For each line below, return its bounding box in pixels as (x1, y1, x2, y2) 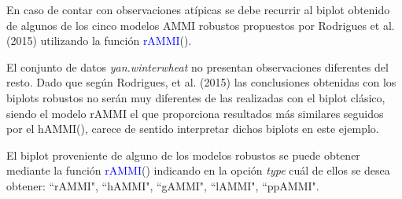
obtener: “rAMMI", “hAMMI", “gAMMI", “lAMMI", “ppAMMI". (6, 177, 319, 193)
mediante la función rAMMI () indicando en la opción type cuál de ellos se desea (6, 162, 390, 179)
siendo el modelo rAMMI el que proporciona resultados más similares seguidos (6, 105, 384, 121)
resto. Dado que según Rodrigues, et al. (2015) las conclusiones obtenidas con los (6, 74, 396, 90)
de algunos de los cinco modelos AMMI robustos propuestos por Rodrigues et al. (6, 17, 395, 33)
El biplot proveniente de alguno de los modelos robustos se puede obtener (6, 146, 360, 163)
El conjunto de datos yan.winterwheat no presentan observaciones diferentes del (6, 58, 389, 75)
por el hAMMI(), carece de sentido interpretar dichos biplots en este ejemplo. (6, 120, 379, 137)
